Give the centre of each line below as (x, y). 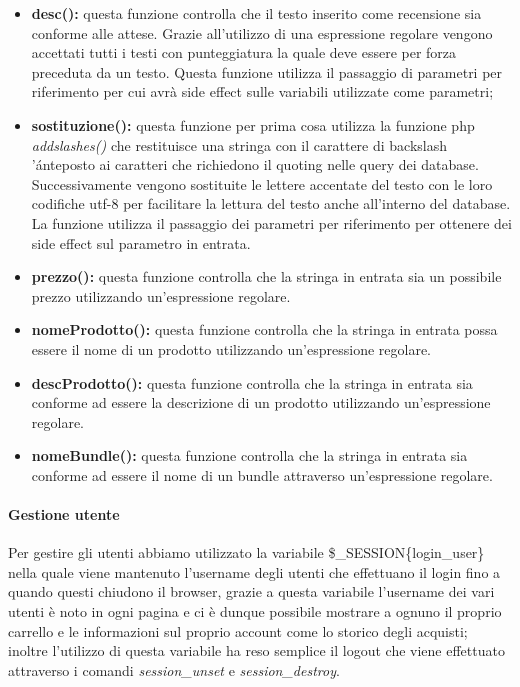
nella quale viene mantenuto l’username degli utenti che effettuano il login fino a (254, 571)
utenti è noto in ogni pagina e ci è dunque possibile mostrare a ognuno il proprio (255, 611)
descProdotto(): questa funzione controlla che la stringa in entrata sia (252, 382)
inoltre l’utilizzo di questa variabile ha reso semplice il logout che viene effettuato (256, 650)
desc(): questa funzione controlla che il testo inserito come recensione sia (256, 13)
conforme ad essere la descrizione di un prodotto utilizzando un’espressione (261, 402)
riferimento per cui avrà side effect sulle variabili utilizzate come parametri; (262, 91)
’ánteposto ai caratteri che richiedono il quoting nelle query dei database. (255, 164)
